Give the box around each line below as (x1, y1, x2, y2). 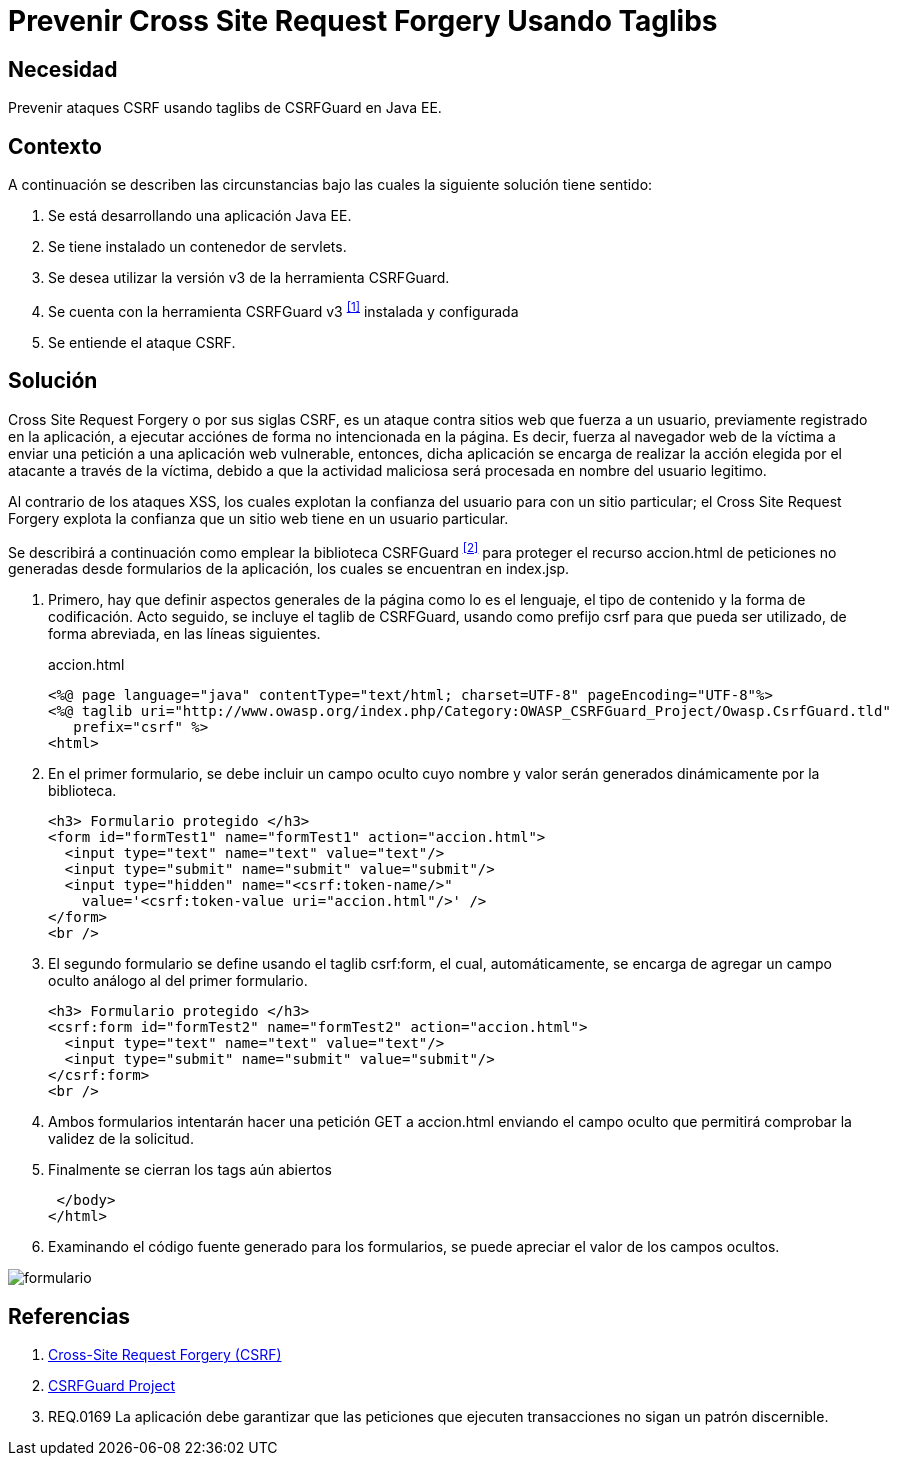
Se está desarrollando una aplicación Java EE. (48, 207, 352, 225)
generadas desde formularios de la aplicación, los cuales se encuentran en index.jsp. (8, 560, 570, 578)
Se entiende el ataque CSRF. (48, 333, 236, 351)
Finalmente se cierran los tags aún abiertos (48, 1161, 332, 1179)
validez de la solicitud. (48, 1130, 194, 1148)
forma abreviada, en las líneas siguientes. (48, 625, 321, 643)
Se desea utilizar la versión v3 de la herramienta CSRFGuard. (48, 269, 450, 287)
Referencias (8, 1303, 131, 1329)
